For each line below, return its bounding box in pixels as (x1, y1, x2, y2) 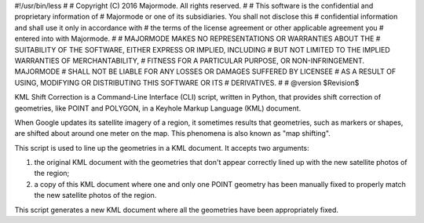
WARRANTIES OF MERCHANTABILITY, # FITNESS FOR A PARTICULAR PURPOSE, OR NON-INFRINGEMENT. (14, 56, 365, 65)
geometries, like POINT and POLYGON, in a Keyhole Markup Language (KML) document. (14, 103, 302, 113)
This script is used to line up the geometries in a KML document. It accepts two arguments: (14, 143, 309, 152)
